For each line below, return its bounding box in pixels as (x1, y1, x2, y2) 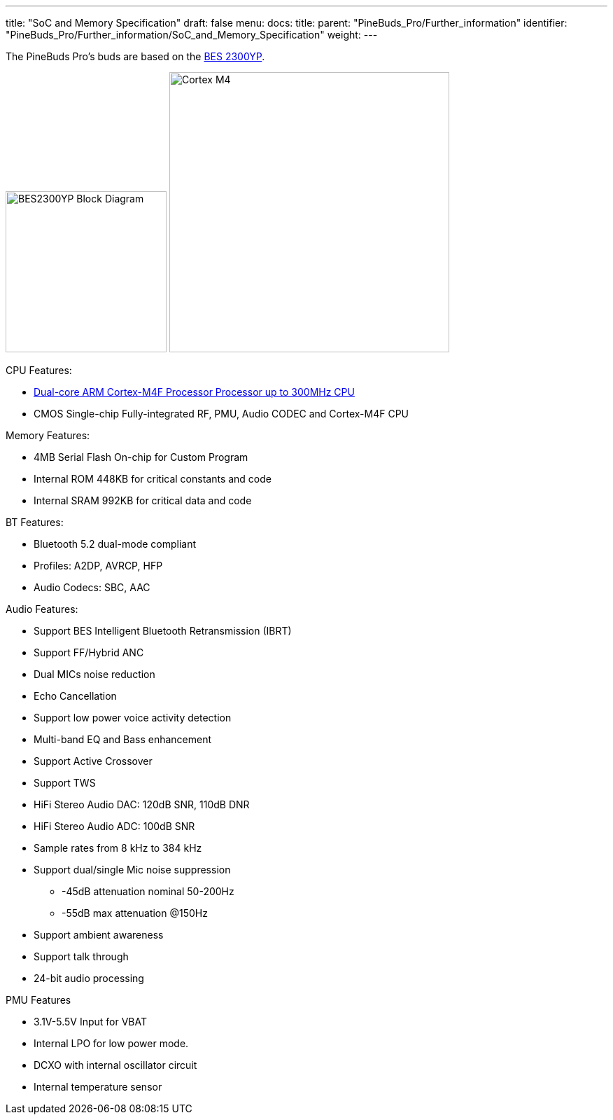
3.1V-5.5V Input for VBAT (34, 1016, 148, 1028)
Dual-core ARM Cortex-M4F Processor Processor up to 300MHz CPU (34, 386, 355, 398)
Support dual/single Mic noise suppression (34, 864, 231, 876)
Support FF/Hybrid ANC (34, 647, 144, 658)
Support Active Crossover (34, 755, 153, 767)
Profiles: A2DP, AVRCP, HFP (34, 560, 163, 572)
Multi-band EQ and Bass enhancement (34, 733, 212, 745)
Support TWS (34, 777, 96, 789)
